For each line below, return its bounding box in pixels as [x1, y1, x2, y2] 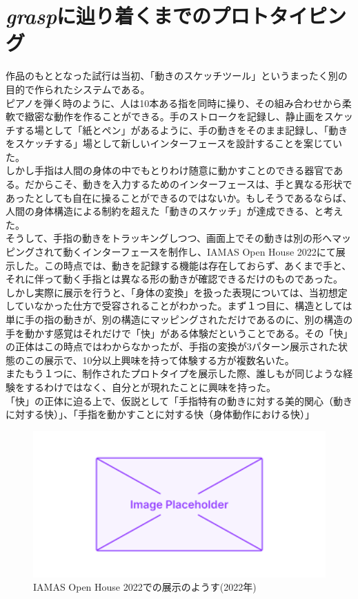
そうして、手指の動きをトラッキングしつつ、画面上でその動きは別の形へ [6, 231, 332, 245]
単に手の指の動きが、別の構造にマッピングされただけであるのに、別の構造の [6, 312, 353, 326]
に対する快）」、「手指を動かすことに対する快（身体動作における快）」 [6, 407, 315, 421]
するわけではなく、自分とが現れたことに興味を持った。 [24, 379, 276, 394]
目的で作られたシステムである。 [6, 82, 150, 96]
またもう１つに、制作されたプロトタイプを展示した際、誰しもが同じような [6, 366, 344, 381]
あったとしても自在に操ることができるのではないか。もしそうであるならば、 [6, 190, 352, 205]
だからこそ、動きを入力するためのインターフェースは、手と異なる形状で [24, 177, 352, 191]
